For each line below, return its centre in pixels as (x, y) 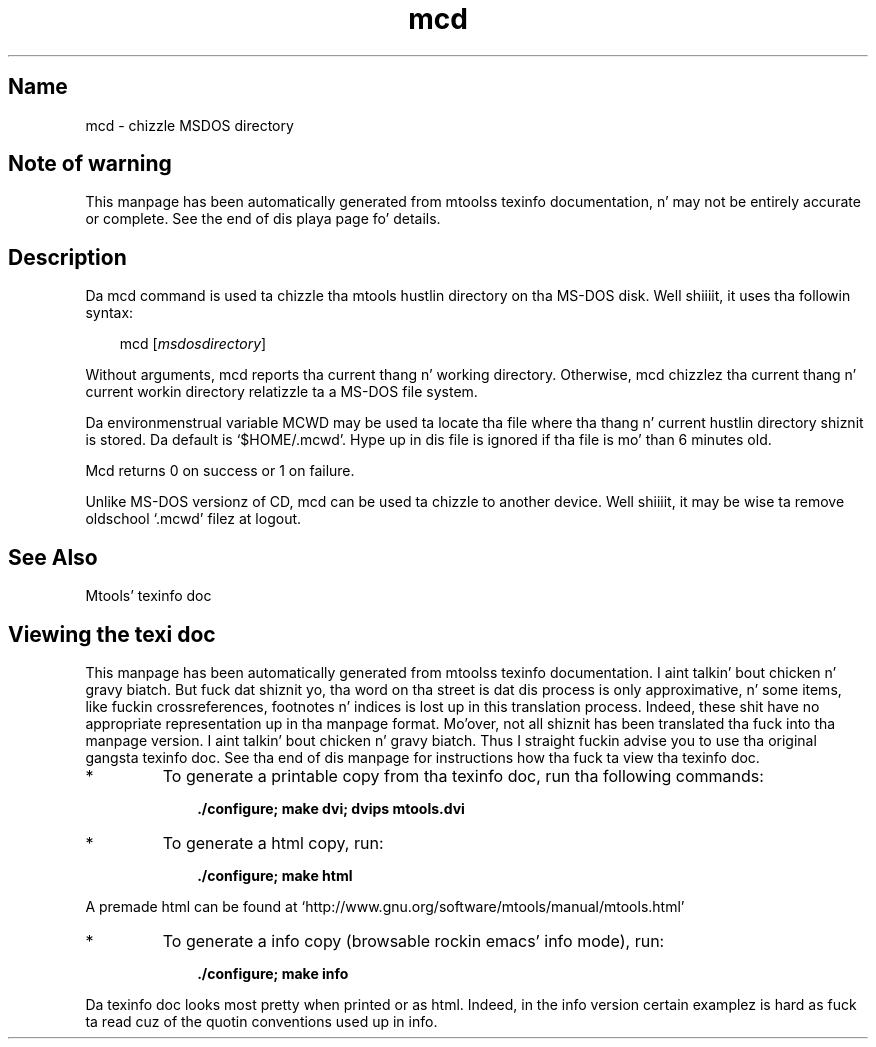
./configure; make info (273, 973)
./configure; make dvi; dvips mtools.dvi (331, 808)
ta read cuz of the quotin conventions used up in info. (261, 1021)
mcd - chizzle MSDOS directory (189, 125)
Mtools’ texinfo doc (148, 596)
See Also (53, 557)
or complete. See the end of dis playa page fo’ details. (263, 219)
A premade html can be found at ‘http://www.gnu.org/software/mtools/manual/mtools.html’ (385, 906)
